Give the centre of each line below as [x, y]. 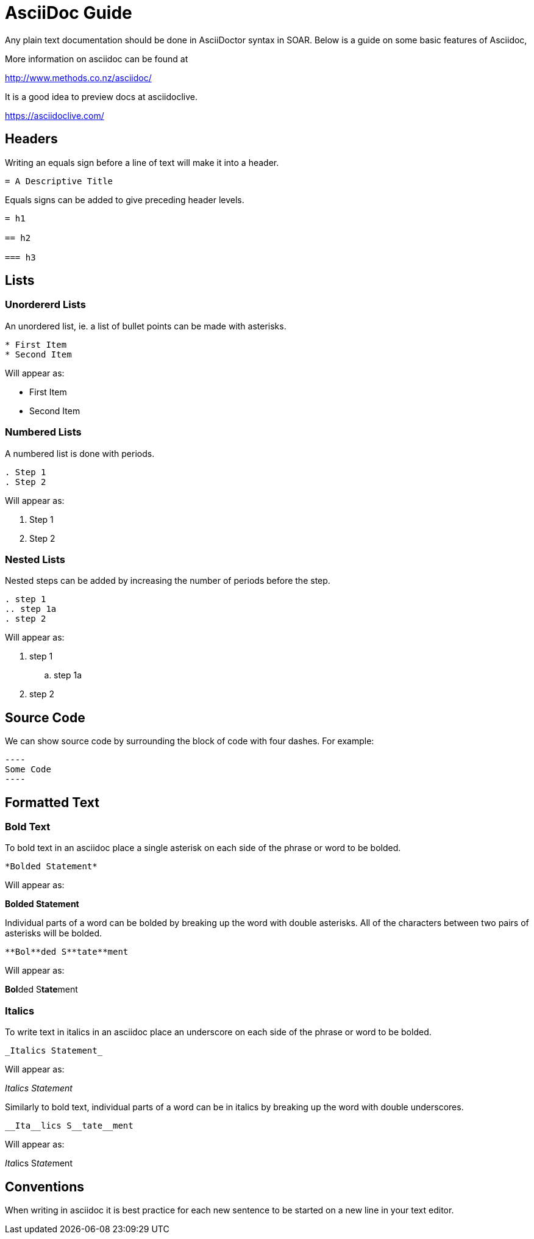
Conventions [45, 1187]
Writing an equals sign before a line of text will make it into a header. [142, 162]
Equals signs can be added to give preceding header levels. [125, 199]
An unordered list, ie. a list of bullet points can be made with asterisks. [146, 326]
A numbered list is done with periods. [80, 453]
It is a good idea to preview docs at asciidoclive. [101, 96]
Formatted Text [52, 802]
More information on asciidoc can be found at [97, 59]
